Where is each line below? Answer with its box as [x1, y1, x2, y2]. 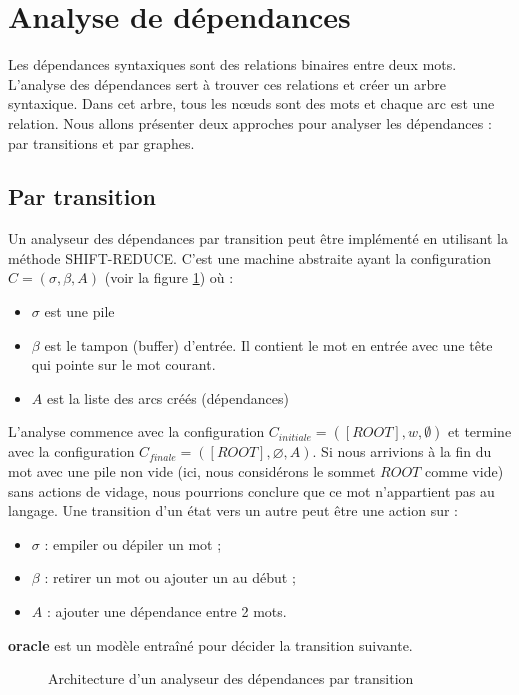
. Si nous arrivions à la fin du [312, 441, 492, 462]
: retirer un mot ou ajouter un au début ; [44, 567, 296, 588]
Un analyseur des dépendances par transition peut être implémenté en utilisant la [8, 228, 508, 249]
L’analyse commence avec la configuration [8, 421, 265, 442]
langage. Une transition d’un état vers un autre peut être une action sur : [8, 500, 459, 521]
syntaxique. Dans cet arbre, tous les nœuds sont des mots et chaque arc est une [8, 93, 495, 114]
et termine [448, 421, 512, 442]
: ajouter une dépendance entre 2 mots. [46, 601, 287, 622]
